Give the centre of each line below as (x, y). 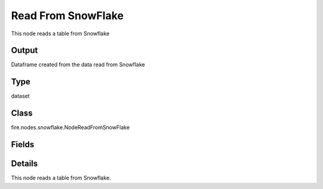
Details (25, 164)
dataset (20, 96)
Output (25, 51)
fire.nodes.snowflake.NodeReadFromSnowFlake (70, 127)
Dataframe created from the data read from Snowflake (78, 65)
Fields (23, 144)
